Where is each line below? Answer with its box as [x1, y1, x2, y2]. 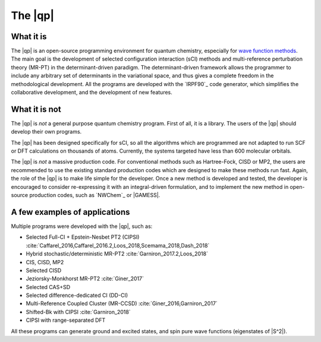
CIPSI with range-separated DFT [26, 316, 106, 324]
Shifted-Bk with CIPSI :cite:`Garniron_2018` [26, 308, 131, 315]
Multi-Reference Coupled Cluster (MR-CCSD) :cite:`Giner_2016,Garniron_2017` [26, 300, 218, 307]
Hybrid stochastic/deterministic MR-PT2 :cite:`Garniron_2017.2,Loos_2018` [26, 250, 208, 258]
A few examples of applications [11, 207, 130, 217]
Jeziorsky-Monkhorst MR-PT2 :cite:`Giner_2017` [26, 275, 144, 282]
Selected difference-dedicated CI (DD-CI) [26, 292, 128, 299]
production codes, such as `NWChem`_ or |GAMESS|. [29, 192, 160, 199]
